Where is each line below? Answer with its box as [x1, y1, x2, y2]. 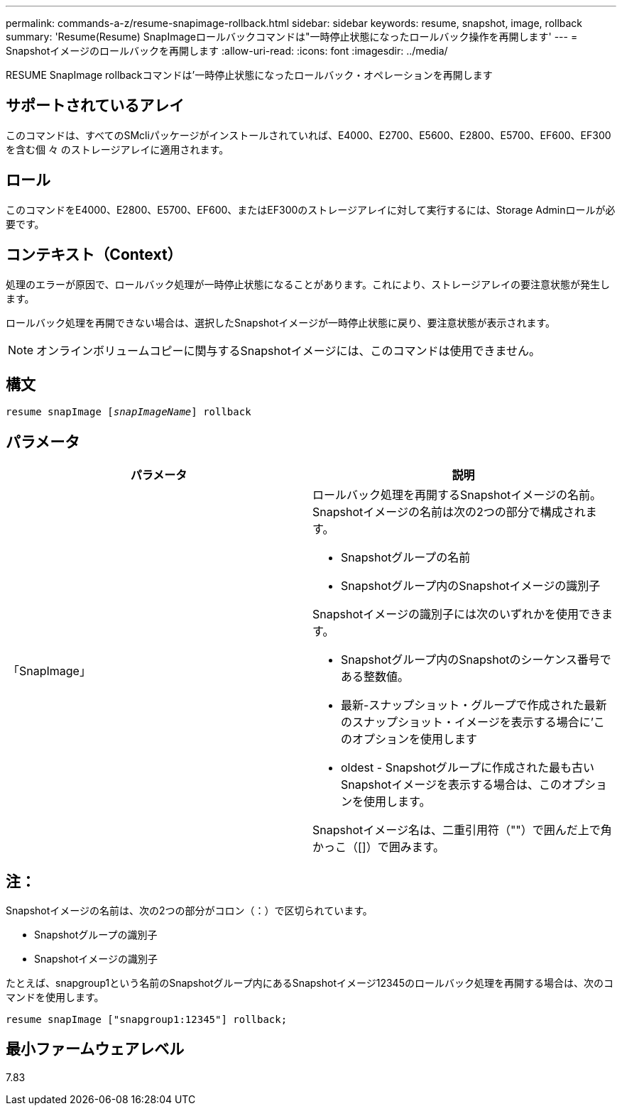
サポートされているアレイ [6, 97, 185, 115]
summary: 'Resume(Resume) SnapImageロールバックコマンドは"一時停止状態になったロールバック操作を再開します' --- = [6, 31, 578, 43]
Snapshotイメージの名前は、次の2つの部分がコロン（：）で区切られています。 [6, 904, 373, 917]
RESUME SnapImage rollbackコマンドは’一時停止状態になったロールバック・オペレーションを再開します [6, 69, 493, 81]
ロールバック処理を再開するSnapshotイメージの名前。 [312, 488, 601, 503]
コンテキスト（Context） [6, 246, 182, 264]
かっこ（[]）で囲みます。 [312, 840, 445, 855]
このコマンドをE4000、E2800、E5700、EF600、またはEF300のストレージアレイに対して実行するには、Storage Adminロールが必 [6, 203, 616, 216]
